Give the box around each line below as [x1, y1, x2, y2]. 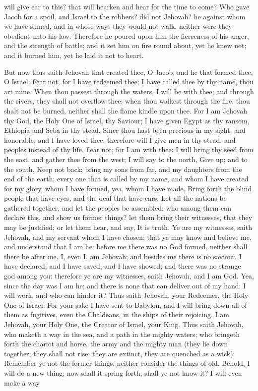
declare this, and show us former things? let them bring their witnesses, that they [4, 212, 253, 223]
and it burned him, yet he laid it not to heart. [4, 50, 144, 60]
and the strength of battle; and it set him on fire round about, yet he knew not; [4, 40, 247, 51]
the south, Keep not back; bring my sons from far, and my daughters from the [4, 164, 242, 174]
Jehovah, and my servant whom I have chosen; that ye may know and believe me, [4, 231, 252, 242]
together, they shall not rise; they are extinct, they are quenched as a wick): [4, 348, 235, 358]
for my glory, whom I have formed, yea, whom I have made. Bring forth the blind [4, 183, 252, 193]
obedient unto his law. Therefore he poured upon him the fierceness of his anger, [4, 30, 249, 41]
